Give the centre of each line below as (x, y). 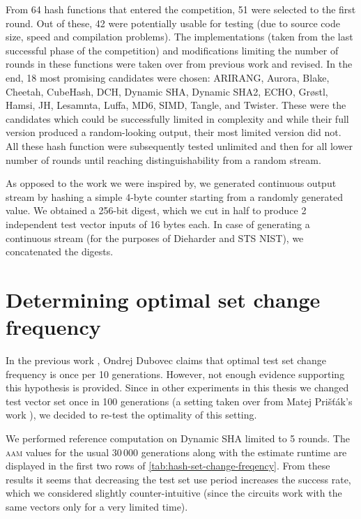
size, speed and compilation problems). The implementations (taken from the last (179, 37)
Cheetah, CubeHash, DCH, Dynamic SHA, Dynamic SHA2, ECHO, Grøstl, (167, 91)
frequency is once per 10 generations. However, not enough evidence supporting (175, 374)
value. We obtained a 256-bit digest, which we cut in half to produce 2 (156, 210)
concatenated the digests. (60, 251)
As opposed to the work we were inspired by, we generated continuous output (171, 183)
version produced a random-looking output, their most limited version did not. (174, 132)
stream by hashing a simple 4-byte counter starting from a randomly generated (174, 196)
